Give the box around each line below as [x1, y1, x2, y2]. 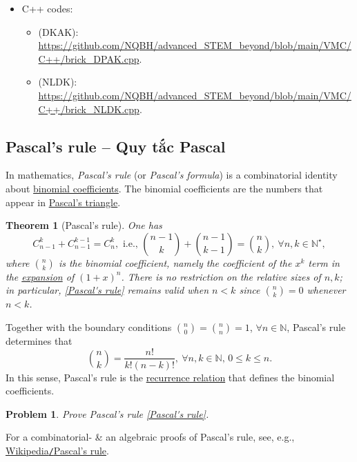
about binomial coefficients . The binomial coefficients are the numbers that [6, 181, 323, 195]
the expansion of [6, 269, 75, 283]
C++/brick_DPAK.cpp [38, 51, 139, 66]
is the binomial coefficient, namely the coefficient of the [58, 255, 292, 270]
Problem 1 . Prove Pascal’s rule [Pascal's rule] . [6, 406, 209, 421]
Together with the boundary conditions [6, 319, 172, 334]
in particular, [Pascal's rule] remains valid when [6, 283, 209, 297]
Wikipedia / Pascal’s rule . [6, 443, 109, 457]
